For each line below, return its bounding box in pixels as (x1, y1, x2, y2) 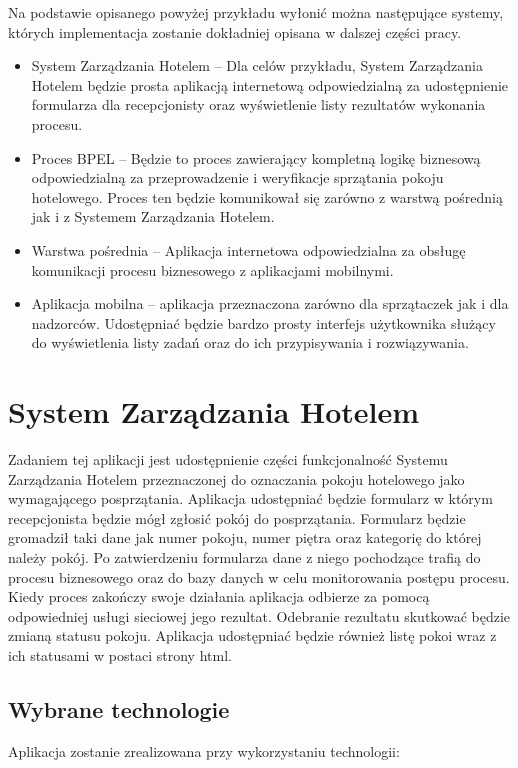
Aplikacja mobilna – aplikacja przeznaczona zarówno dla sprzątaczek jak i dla (31, 293, 509, 314)
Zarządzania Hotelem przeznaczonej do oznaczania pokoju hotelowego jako (8, 468, 465, 489)
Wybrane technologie (8, 693, 230, 724)
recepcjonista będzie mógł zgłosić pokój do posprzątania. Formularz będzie (8, 507, 466, 528)
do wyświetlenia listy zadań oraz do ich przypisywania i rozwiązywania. (31, 332, 469, 353)
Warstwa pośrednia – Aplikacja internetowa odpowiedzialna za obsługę (31, 239, 466, 260)
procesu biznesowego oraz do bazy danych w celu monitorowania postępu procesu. (8, 566, 510, 587)
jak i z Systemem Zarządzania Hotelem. (31, 206, 275, 227)
